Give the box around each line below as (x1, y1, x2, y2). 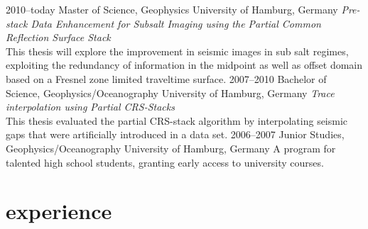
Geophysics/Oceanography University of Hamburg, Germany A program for (6, 140, 336, 155)
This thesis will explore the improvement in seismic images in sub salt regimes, (6, 43, 349, 58)
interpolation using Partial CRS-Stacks (6, 99, 175, 114)
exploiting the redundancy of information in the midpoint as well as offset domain (6, 57, 363, 72)
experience (6, 196, 112, 225)
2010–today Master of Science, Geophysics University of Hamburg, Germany (6, 2, 338, 16)
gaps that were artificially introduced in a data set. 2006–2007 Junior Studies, (6, 127, 345, 142)
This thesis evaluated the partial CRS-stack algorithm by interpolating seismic (6, 113, 348, 128)
